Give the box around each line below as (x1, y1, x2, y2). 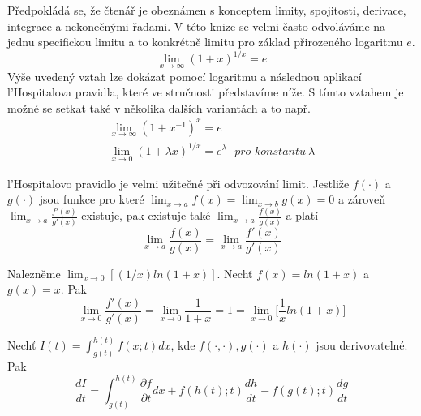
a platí (286, 207, 319, 224)
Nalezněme (7, 264, 61, 281)
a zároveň (337, 191, 385, 208)
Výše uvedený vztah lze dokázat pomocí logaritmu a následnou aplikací (7, 67, 362, 84)
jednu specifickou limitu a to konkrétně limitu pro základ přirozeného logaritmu (7, 33, 403, 50)
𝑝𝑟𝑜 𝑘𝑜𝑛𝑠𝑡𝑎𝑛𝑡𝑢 (234, 145, 307, 157)
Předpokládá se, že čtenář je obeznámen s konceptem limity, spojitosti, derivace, (7, 2, 406, 18)
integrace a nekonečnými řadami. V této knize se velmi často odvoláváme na (7, 17, 386, 34)
